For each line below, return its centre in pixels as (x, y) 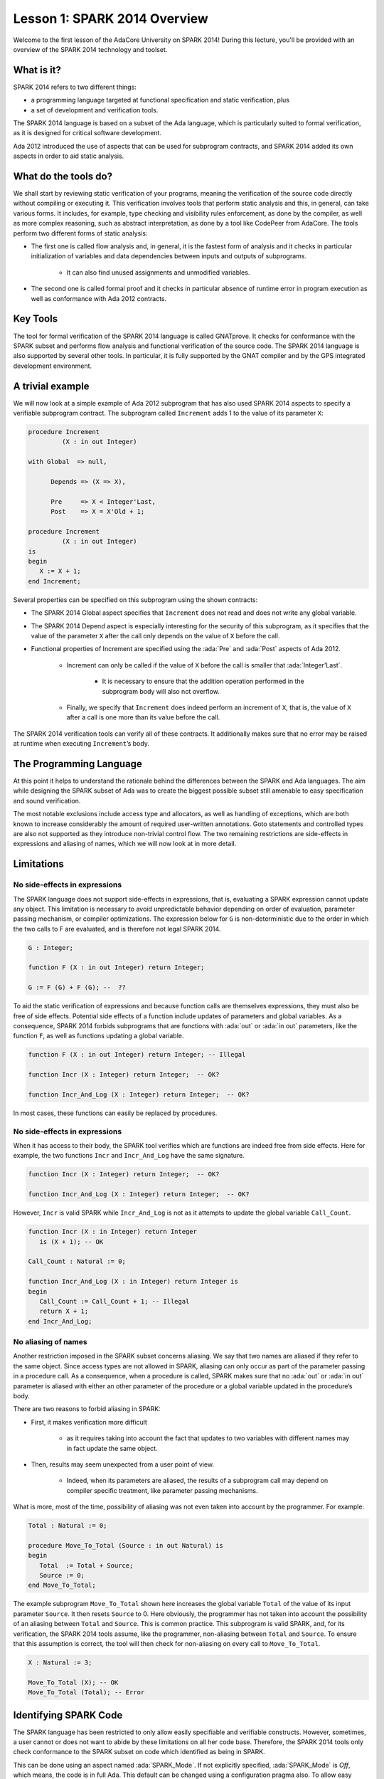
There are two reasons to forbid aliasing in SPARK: (87, 1409)
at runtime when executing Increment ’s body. (81, 744)
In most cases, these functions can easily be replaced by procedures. (115, 1113)
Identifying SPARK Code (68, 1715)
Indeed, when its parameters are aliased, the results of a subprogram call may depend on (197, 1481)
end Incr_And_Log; (60, 1321)
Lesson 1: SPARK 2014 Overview (111, 19)
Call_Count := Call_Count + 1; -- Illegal (114, 1301)
